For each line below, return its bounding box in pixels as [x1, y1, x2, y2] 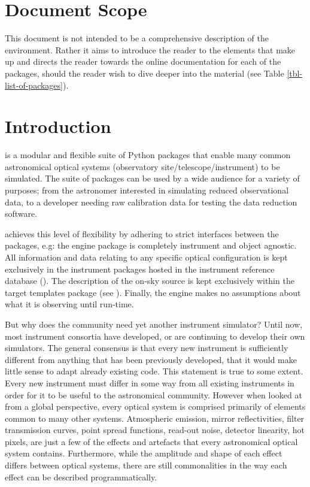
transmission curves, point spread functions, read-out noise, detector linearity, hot [5, 424, 305, 436]
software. [5, 207, 38, 220]
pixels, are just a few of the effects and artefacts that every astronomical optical [5, 435, 298, 447]
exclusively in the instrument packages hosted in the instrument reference [5, 262, 275, 275]
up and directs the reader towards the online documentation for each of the [5, 55, 281, 68]
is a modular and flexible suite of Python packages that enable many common [5, 149, 291, 161]
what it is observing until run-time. [5, 298, 134, 310]
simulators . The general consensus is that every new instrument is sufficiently [5, 341, 288, 354]
